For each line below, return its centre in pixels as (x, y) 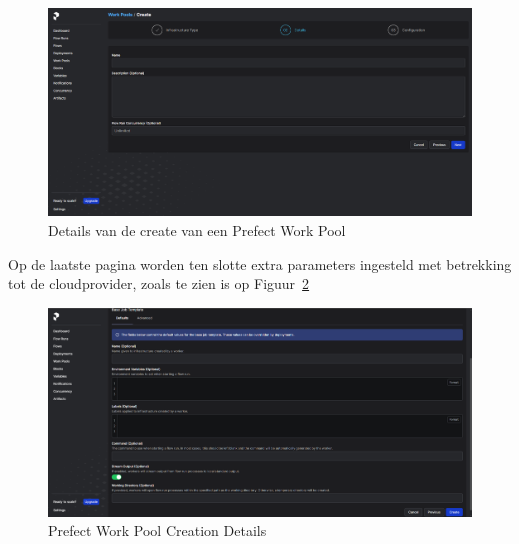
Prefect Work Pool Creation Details (157, 530)
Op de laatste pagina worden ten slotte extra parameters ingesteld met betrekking (260, 263)
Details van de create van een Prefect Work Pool (197, 230)
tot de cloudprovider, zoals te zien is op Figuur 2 (159, 283)
